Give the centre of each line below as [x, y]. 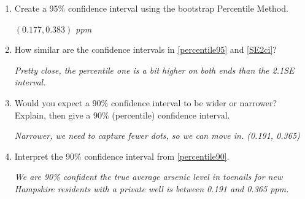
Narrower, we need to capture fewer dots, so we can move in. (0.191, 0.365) [157, 135]
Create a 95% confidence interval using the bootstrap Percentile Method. [151, 8]
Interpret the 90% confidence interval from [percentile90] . [122, 156]
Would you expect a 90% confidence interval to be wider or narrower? [146, 102]
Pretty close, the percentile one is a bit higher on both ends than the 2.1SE [154, 70]
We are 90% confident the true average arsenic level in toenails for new [149, 177]
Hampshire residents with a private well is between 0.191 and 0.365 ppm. [152, 188]
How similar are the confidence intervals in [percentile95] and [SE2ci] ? [145, 49]
